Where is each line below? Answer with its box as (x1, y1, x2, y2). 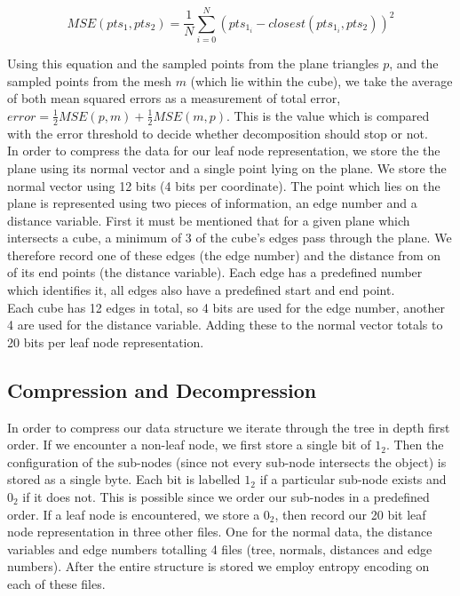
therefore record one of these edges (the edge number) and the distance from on (7, 245, 441, 264)
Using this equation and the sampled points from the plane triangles (7, 54, 379, 73)
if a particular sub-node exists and (259, 470, 447, 489)
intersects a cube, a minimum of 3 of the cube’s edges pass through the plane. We (7, 228, 452, 247)
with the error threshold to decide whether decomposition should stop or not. (7, 123, 428, 142)
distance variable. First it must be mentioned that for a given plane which (7, 211, 410, 229)
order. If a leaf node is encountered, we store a (7, 505, 260, 523)
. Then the (385, 435, 444, 454)
